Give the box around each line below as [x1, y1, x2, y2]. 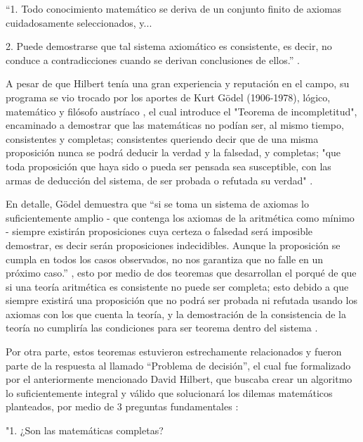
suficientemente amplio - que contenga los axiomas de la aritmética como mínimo [6, 210, 355, 225]
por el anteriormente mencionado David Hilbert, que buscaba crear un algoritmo [6, 372, 352, 386]
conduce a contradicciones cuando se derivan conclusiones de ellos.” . [6, 52, 300, 67]
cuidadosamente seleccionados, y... [6, 15, 152, 30]
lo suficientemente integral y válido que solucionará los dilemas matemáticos [6, 385, 333, 400]
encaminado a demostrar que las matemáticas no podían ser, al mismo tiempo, [6, 118, 344, 132]
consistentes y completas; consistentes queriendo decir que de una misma [6, 131, 319, 146]
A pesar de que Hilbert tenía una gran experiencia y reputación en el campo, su [6, 76, 350, 91]
